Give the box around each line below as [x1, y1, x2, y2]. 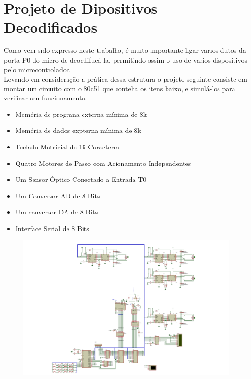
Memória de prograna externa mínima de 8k [15, 109, 147, 119]
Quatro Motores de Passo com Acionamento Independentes [15, 158, 191, 168]
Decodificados [4, 17, 98, 37]
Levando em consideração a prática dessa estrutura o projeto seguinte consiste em [4, 74, 247, 84]
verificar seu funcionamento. [4, 93, 87, 103]
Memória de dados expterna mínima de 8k [15, 125, 141, 135]
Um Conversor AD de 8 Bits [15, 190, 100, 200]
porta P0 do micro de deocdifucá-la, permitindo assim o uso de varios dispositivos [4, 54, 248, 65]
